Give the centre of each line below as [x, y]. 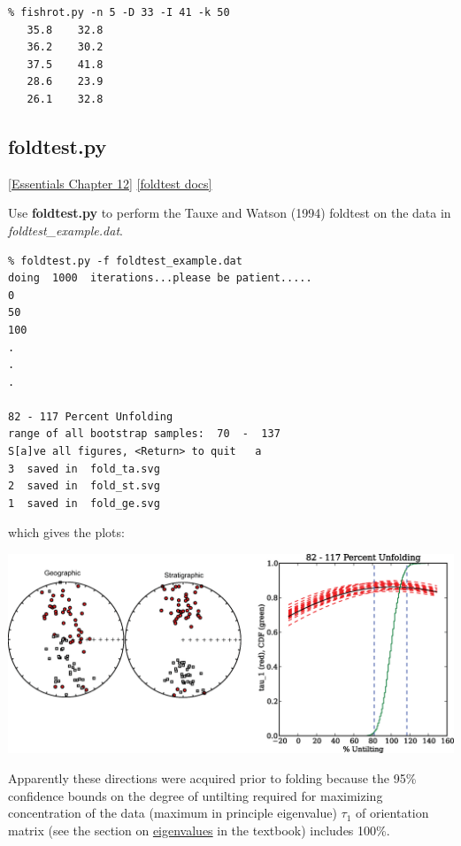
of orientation [392, 813]
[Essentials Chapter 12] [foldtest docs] [110, 183]
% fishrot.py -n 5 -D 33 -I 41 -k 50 [119, 12]
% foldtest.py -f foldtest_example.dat [125, 261]
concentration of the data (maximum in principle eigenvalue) [173, 813]
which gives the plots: [66, 532]
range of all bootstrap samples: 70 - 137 [144, 434]
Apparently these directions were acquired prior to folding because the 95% [212, 778]
